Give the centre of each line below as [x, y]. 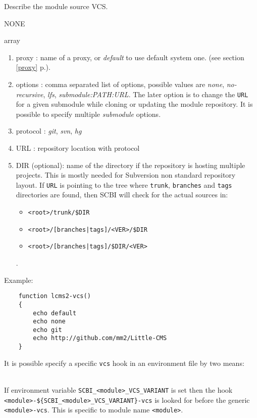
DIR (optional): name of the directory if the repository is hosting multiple [131, 165]
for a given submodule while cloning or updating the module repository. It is [134, 104]
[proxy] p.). [33, 67]
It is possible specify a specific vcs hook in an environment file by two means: [124, 363]
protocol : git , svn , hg [49, 131]
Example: [19, 280]
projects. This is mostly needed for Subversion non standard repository [126, 175]
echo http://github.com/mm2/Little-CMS [100, 338]
